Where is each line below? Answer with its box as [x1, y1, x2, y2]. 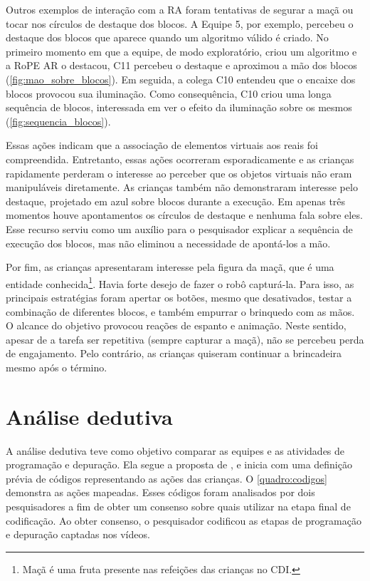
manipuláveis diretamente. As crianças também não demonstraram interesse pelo [6, 180, 358, 195]
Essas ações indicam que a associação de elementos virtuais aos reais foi [6, 138, 318, 153]
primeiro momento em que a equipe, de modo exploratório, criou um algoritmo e [6, 43, 357, 58]
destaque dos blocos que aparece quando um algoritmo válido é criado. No [6, 30, 329, 45]
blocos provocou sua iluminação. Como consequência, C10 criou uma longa [6, 86, 332, 101]
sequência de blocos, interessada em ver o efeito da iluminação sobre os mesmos [6, 100, 352, 115]
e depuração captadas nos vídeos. [6, 527, 150, 542]
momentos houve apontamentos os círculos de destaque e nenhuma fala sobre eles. [6, 207, 363, 222]
